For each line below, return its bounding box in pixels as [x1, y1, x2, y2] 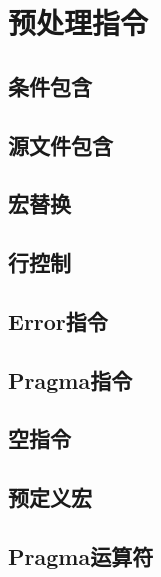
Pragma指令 [8, 364, 133, 395]
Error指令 [8, 305, 108, 336]
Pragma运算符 [8, 541, 154, 572]
